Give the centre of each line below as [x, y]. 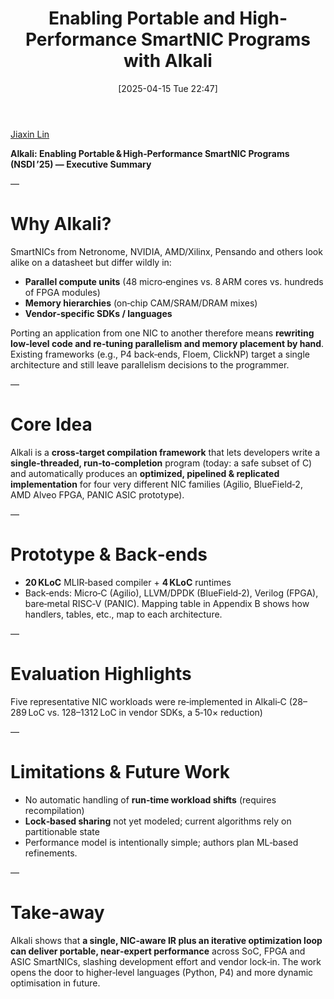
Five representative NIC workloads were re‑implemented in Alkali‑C [148, 701]
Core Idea [51, 424]
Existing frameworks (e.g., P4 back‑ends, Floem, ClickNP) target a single [160, 354]
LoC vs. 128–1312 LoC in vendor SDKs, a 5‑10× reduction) [145, 712]
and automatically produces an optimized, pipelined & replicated [145, 473]
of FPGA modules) [62, 292]
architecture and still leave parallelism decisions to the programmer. [150, 364]
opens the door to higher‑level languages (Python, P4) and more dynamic [162, 972]
